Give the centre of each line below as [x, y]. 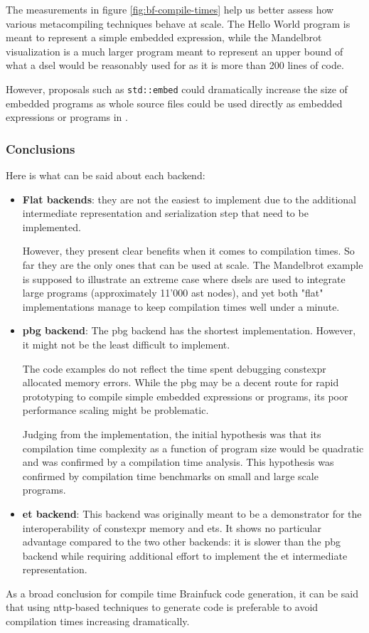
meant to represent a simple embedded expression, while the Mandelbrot [164, 37]
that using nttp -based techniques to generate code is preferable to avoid [162, 607]
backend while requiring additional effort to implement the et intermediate [185, 555]
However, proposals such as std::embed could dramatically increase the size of [177, 89]
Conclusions [41, 148]
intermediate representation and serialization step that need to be [165, 213]
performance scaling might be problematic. [116, 410]
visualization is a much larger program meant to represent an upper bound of [175, 51]
